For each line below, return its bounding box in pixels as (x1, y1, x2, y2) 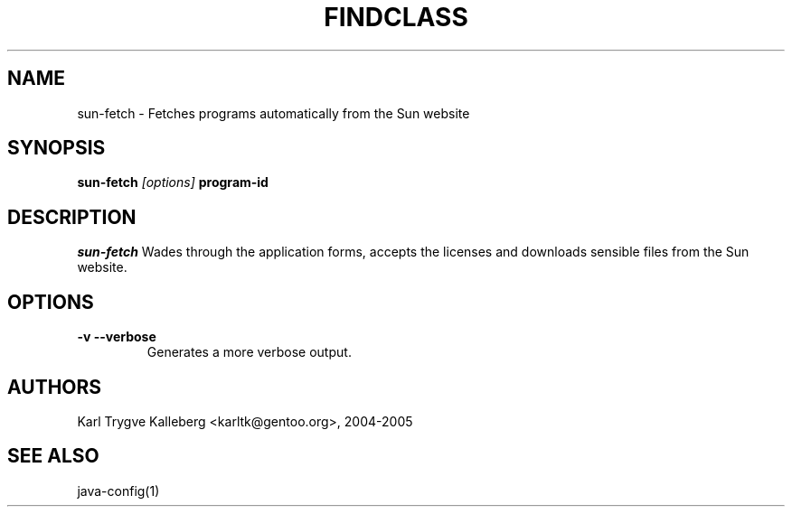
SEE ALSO (7, 444, 99, 468)
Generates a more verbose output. (146, 344, 352, 360)
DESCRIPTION (7, 205, 137, 229)
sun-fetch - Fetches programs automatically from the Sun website (77, 105, 470, 121)
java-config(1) (77, 482, 160, 499)
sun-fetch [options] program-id (77, 174, 269, 191)
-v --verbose (77, 329, 156, 345)
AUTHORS (7, 375, 102, 398)
